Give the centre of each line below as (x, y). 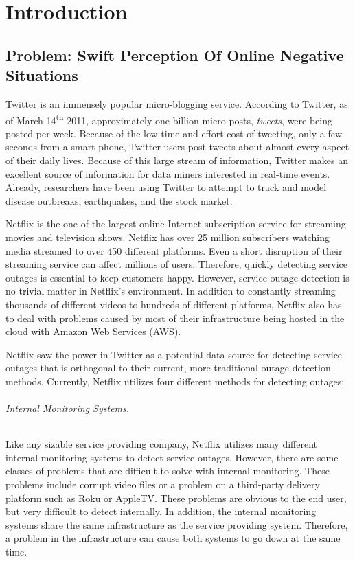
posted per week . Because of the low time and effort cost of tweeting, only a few (174, 133)
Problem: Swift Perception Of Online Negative (175, 55)
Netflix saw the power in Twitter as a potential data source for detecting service (174, 354)
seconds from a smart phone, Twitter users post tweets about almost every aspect (177, 147)
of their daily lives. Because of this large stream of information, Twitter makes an (177, 160)
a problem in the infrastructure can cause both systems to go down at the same (173, 538)
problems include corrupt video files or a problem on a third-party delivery (163, 484)
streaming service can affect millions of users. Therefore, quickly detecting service (177, 264)
